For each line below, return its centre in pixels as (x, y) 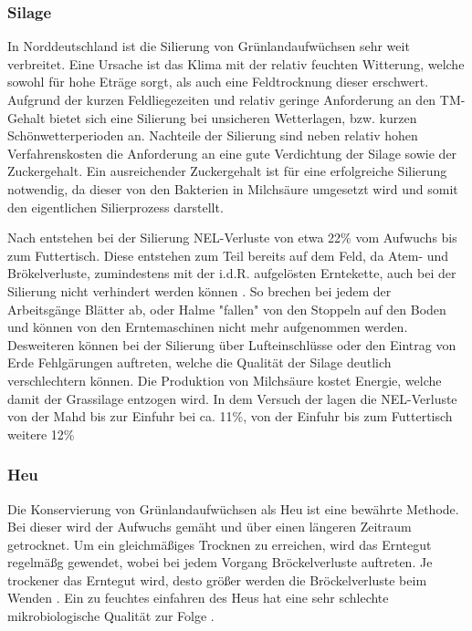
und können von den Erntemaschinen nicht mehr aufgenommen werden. (208, 327)
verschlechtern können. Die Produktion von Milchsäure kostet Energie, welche (225, 380)
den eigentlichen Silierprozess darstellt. (115, 207)
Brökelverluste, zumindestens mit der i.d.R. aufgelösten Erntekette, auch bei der (232, 273)
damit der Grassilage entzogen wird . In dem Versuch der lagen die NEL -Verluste (232, 398)
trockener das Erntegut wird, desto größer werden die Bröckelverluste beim (217, 579)
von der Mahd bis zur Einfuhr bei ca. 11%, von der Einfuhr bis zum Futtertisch (230, 416)
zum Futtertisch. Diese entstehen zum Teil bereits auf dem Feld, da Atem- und (228, 255)
